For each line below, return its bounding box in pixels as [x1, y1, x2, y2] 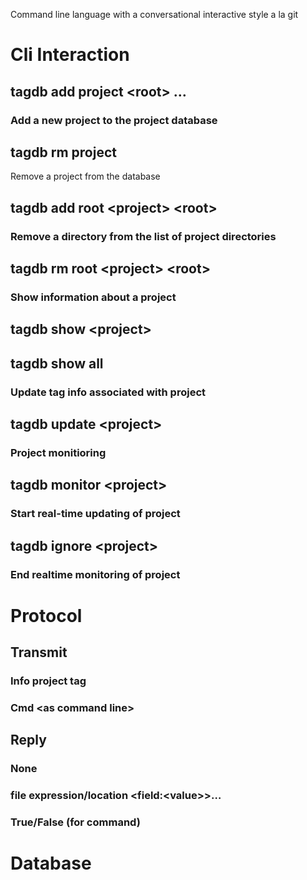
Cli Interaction [10, 44, 130, 66]
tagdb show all [10, 355, 104, 372]
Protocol [10, 604, 83, 627]
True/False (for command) [10, 815, 141, 829]
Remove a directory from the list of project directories [10, 229, 277, 243]
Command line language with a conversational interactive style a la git [10, 9, 299, 20]
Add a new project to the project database [10, 113, 218, 127]
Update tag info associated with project [10, 385, 207, 399]
